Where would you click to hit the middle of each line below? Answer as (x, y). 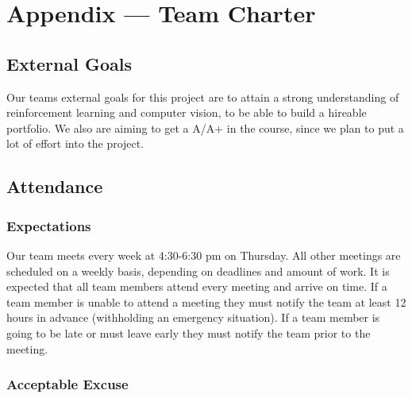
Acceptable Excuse (67, 384)
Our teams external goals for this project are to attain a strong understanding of (203, 97)
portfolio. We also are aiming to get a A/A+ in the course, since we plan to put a (205, 128)
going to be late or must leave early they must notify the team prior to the (189, 332)
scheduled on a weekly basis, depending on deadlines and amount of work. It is (198, 270)
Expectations (49, 225)
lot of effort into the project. (75, 143)
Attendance (55, 186)
